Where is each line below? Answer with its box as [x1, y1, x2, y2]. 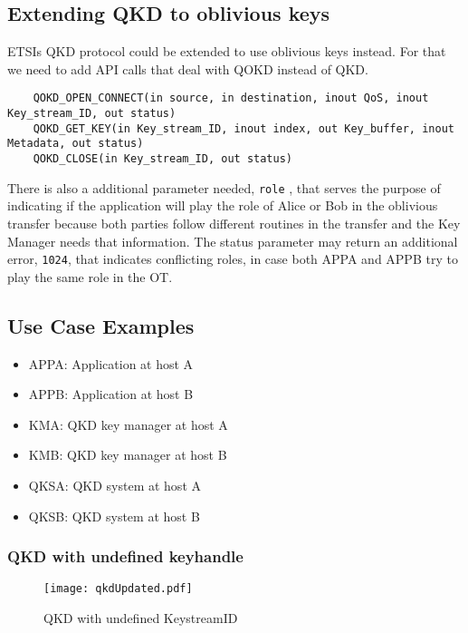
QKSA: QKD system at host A [28, 475, 201, 494]
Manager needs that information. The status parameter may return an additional [7, 231, 458, 250]
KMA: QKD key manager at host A [28, 414, 228, 433]
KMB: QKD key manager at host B [28, 445, 227, 464]
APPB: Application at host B [28, 385, 194, 404]
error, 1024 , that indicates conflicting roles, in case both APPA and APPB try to [7, 249, 458, 268]
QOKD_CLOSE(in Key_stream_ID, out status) [33, 152, 292, 166]
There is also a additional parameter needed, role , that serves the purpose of [7, 178, 441, 197]
